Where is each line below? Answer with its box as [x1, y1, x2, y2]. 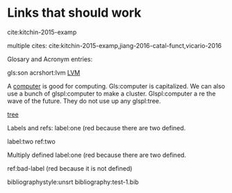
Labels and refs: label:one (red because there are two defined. [7, 123, 186, 132]
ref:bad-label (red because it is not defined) [7, 164, 133, 172]
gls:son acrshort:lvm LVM [7, 68, 81, 77]
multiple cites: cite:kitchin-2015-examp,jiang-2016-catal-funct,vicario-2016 [7, 41, 222, 49]
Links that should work [7, 5, 142, 21]
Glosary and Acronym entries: [7, 54, 93, 63]
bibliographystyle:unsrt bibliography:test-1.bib [7, 178, 139, 186]
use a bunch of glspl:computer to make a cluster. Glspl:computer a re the [7, 89, 216, 98]
